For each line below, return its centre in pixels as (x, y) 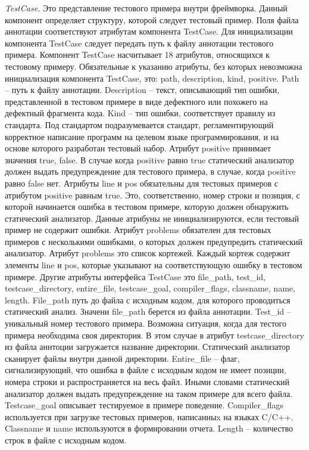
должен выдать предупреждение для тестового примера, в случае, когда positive (150, 171)
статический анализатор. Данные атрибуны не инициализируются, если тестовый (152, 218)
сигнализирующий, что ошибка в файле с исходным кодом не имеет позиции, (146, 370)
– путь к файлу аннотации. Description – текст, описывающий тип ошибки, (142, 90)
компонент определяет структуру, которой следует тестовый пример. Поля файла (152, 19)
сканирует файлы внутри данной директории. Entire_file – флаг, (122, 358)
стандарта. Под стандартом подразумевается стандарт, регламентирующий (139, 124)
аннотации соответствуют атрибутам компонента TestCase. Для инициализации (149, 31)
